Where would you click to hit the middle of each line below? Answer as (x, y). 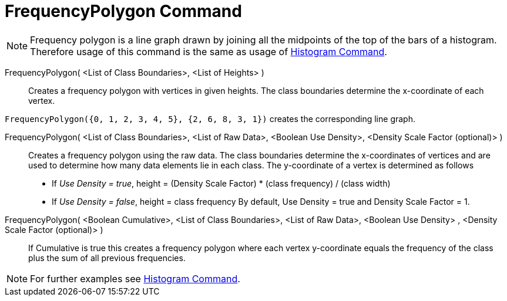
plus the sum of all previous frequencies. (107, 258)
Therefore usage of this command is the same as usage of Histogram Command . (209, 51)
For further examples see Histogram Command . (135, 278)
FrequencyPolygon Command (123, 11)
